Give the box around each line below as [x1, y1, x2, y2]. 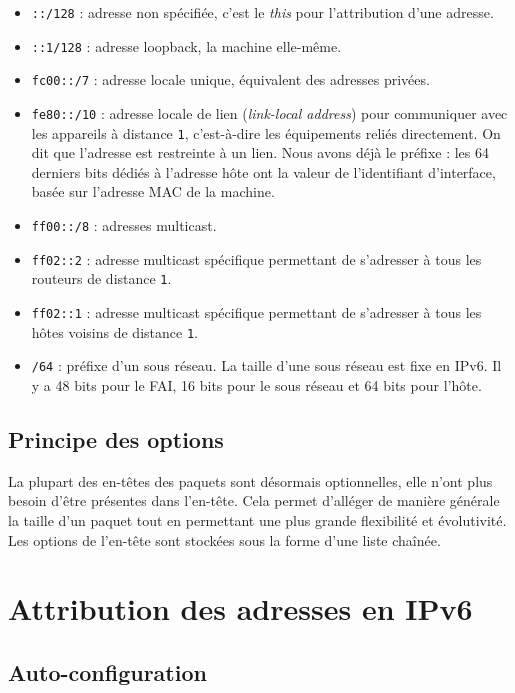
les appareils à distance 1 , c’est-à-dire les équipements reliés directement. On [31, 122, 501, 143]
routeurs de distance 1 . [31, 268, 172, 289]
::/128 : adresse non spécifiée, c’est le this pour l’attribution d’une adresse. [31, 2, 494, 22]
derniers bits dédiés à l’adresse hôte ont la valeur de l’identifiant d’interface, [31, 161, 496, 182]
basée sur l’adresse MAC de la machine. [31, 181, 275, 202]
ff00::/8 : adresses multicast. [31, 215, 217, 236]
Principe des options [8, 423, 224, 454]
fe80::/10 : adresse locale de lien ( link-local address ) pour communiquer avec [31, 102, 508, 123]
